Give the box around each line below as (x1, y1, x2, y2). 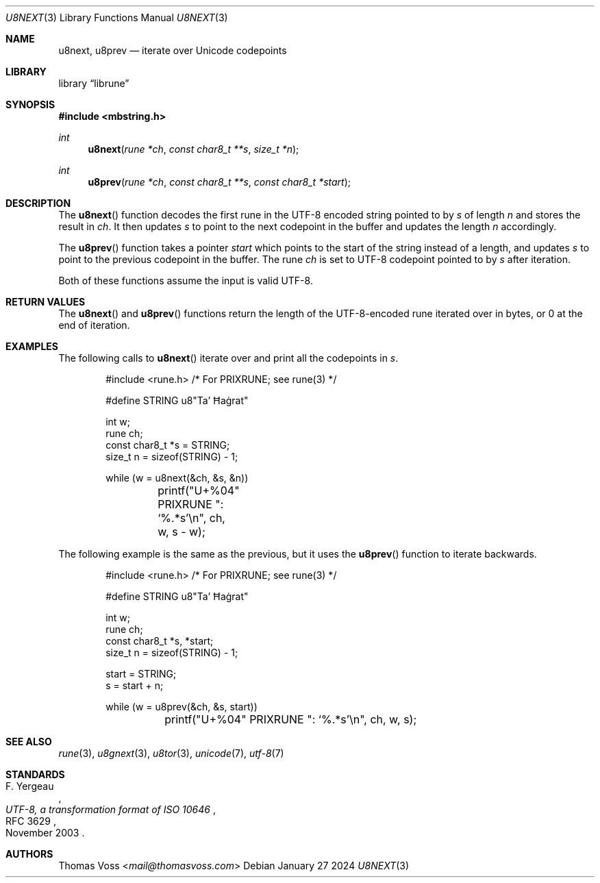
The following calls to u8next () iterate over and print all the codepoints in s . (58, 352, 399, 364)
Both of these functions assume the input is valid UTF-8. (58, 275, 313, 286)
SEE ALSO (5, 736, 52, 747)
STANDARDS (5, 769, 65, 780)
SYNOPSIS (5, 99, 55, 110)
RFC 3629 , (5, 815, 56, 827)
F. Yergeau (5, 780, 54, 792)
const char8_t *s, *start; (105, 635, 214, 647)
